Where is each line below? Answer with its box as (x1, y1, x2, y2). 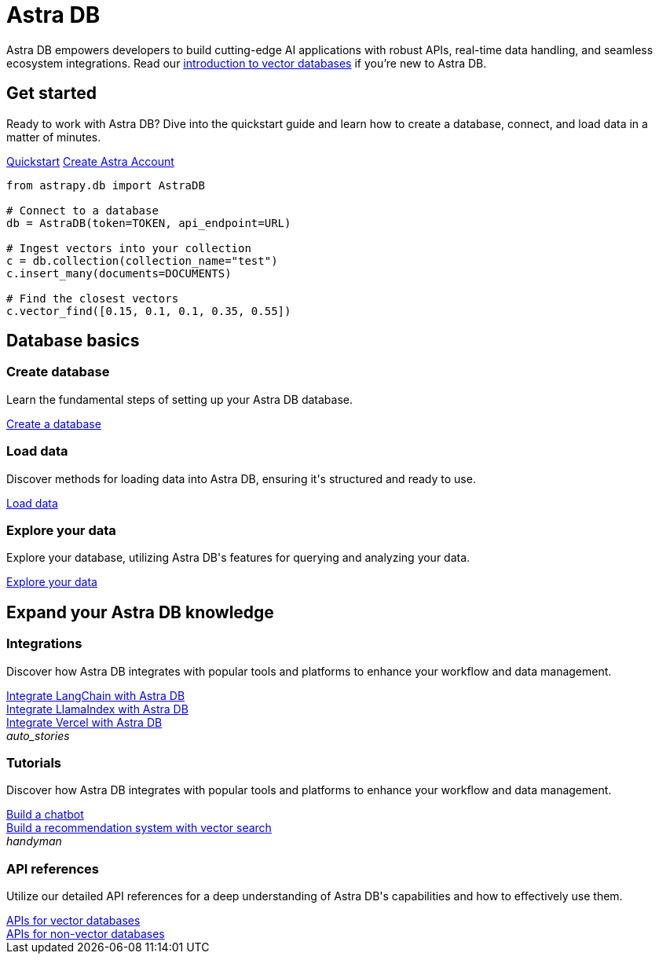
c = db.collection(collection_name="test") (6, 254, 278, 267)
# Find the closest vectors (6, 291, 179, 305)
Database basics (6, 331, 140, 351)
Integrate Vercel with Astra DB (6, 715, 163, 729)
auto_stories (6, 728, 70, 742)
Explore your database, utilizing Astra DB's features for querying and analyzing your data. (6, 551, 470, 565)
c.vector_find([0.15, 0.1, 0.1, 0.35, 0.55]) (6, 304, 291, 317)
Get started (6, 83, 97, 104)
